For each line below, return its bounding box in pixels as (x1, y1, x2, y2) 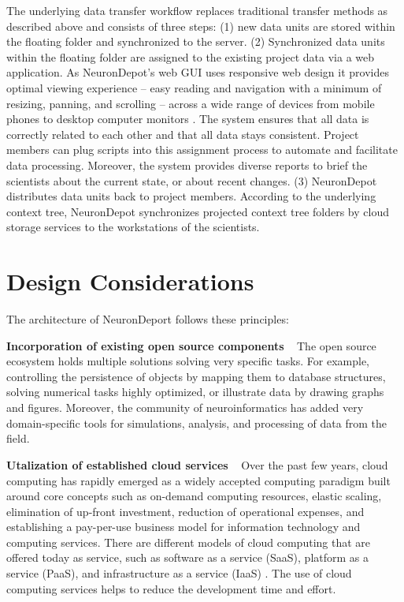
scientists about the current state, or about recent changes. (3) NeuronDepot (6, 172, 377, 189)
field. (6, 430, 30, 447)
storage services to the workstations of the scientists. (6, 219, 260, 235)
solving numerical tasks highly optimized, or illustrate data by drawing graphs (6, 383, 384, 400)
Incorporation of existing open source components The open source (6, 337, 376, 353)
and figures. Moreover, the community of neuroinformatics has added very (6, 399, 364, 416)
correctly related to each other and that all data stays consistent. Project (6, 125, 359, 142)
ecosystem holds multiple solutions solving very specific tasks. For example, (6, 353, 369, 369)
